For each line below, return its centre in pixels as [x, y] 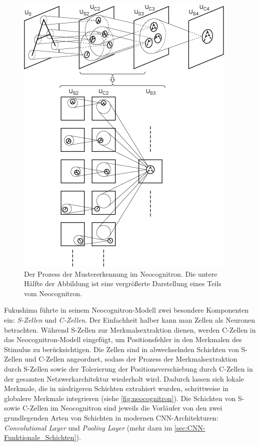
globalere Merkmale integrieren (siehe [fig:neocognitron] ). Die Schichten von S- [124, 398]
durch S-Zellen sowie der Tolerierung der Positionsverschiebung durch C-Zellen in [128, 368]
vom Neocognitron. [53, 293]
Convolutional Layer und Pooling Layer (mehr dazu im [88, 427]
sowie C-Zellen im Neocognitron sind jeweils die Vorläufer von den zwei [113, 408]
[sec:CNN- [190, 427]
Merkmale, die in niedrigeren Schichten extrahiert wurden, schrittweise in [116, 388]
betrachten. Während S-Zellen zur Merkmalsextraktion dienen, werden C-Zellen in [130, 329]
